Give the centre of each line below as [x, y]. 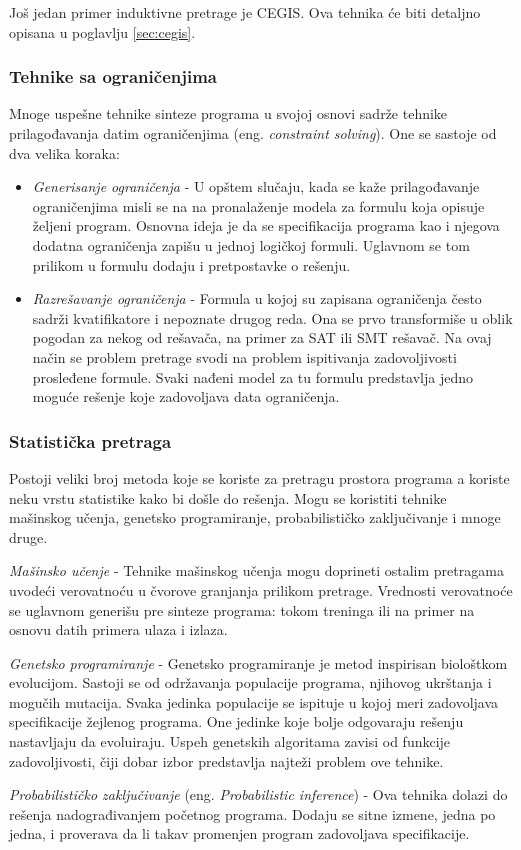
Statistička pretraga [90, 440]
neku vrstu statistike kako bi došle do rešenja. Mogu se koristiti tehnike [228, 497]
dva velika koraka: [64, 152]
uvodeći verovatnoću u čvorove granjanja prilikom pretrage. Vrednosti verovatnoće [261, 589]
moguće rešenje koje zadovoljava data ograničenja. [186, 396]
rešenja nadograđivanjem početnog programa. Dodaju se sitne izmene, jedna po [252, 813]
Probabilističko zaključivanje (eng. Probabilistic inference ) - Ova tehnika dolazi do [258, 794]
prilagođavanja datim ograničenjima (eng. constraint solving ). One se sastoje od [253, 133]
